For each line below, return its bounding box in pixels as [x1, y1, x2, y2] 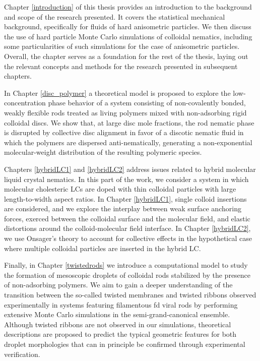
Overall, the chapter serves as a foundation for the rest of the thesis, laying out [4, 50, 248, 61]
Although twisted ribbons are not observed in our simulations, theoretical [4, 319, 231, 329]
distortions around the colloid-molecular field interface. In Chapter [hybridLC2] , [4, 223, 251, 233]
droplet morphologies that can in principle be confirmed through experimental [4, 339, 245, 349]
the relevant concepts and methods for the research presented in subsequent [4, 61, 238, 71]
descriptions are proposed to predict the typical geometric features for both [4, 329, 237, 339]
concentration [4, 97, 46, 108]
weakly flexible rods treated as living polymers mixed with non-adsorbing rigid [4, 107, 247, 117]
